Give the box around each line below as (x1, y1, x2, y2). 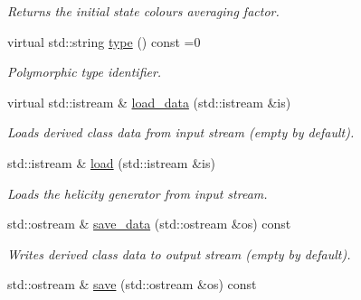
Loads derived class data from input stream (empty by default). (7, 123, 355, 142)
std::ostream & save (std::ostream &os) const (7, 275, 257, 294)
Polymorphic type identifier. (7, 62, 162, 81)
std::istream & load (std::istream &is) (7, 153, 215, 172)
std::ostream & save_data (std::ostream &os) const (7, 214, 291, 233)
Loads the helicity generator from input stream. (7, 183, 268, 202)
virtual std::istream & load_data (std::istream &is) (7, 92, 291, 111)
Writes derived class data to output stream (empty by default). (7, 244, 351, 263)
